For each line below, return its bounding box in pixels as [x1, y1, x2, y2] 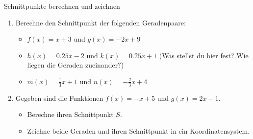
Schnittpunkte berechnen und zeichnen [4, 1, 120, 11]
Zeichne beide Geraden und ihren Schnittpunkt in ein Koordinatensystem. [27, 125, 250, 136]
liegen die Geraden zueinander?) [27, 60, 124, 70]
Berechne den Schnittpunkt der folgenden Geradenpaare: [15, 17, 186, 27]
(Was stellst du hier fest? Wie [159, 50, 249, 60]
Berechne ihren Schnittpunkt [27, 109, 114, 119]
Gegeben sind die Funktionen [15, 93, 103, 103]
